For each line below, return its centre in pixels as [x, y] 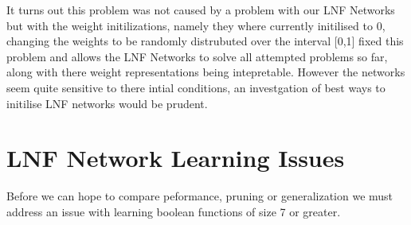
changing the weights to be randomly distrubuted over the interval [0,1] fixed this [205, 41]
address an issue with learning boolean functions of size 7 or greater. [174, 211]
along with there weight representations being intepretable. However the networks [206, 72]
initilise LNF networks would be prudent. [107, 103]
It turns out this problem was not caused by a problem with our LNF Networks [201, 10]
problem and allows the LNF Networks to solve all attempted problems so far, [197, 56]
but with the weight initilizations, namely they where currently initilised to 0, [196, 25]
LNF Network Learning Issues [176, 158]
